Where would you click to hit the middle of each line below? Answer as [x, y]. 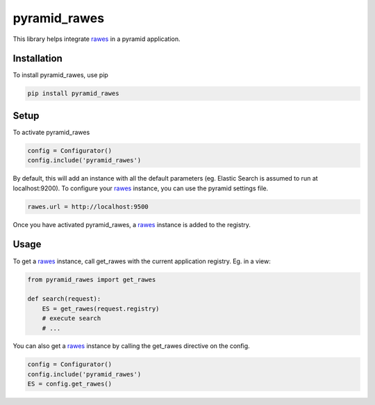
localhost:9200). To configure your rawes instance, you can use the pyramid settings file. [141, 188]
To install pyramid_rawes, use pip [61, 75]
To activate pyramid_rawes [51, 132]
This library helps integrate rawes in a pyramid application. [97, 39]
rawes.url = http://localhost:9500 [88, 206]
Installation [37, 59]
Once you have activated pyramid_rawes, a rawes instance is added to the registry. [132, 224]
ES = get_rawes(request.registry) [101, 308]
